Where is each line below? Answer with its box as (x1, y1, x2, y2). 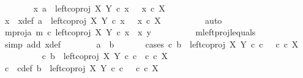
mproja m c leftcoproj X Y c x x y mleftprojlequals (4, 26, 256, 38)
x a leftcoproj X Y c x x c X (33, 2, 165, 14)
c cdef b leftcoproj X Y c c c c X (4, 61, 159, 74)
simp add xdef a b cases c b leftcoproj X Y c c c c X (4, 37, 299, 50)
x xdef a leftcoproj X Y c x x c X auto (4, 13, 222, 26)
